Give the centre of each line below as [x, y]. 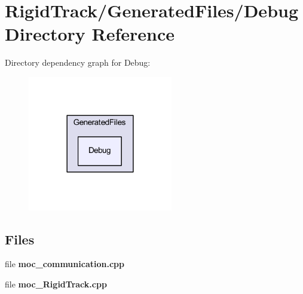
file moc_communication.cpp [65, 264]
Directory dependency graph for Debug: [78, 62]
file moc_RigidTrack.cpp [56, 284]
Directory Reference [90, 34]
